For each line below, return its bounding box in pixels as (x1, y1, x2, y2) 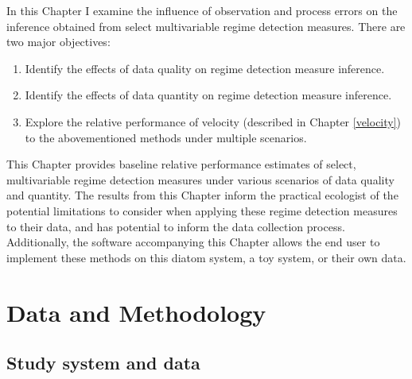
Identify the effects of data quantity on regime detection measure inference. (25, 87, 392, 103)
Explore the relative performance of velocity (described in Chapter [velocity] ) (25, 113, 402, 130)
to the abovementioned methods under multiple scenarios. (25, 129, 307, 145)
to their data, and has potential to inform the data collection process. (6, 218, 345, 234)
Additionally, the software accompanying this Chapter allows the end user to (6, 234, 380, 250)
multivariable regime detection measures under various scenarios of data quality (6, 171, 395, 188)
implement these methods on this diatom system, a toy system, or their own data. (6, 249, 406, 265)
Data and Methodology (6, 296, 266, 328)
